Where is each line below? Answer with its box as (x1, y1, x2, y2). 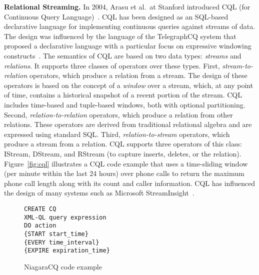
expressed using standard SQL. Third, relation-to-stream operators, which (4, 128, 230, 139)
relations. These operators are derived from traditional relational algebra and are (4, 119, 252, 129)
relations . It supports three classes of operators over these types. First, (4, 60, 220, 70)
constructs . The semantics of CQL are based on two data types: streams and (4, 50, 241, 60)
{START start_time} (24, 230, 88, 237)
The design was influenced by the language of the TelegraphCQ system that (4, 30, 236, 41)
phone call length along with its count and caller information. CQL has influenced (4, 177, 255, 188)
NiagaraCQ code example (24, 261, 102, 271)
